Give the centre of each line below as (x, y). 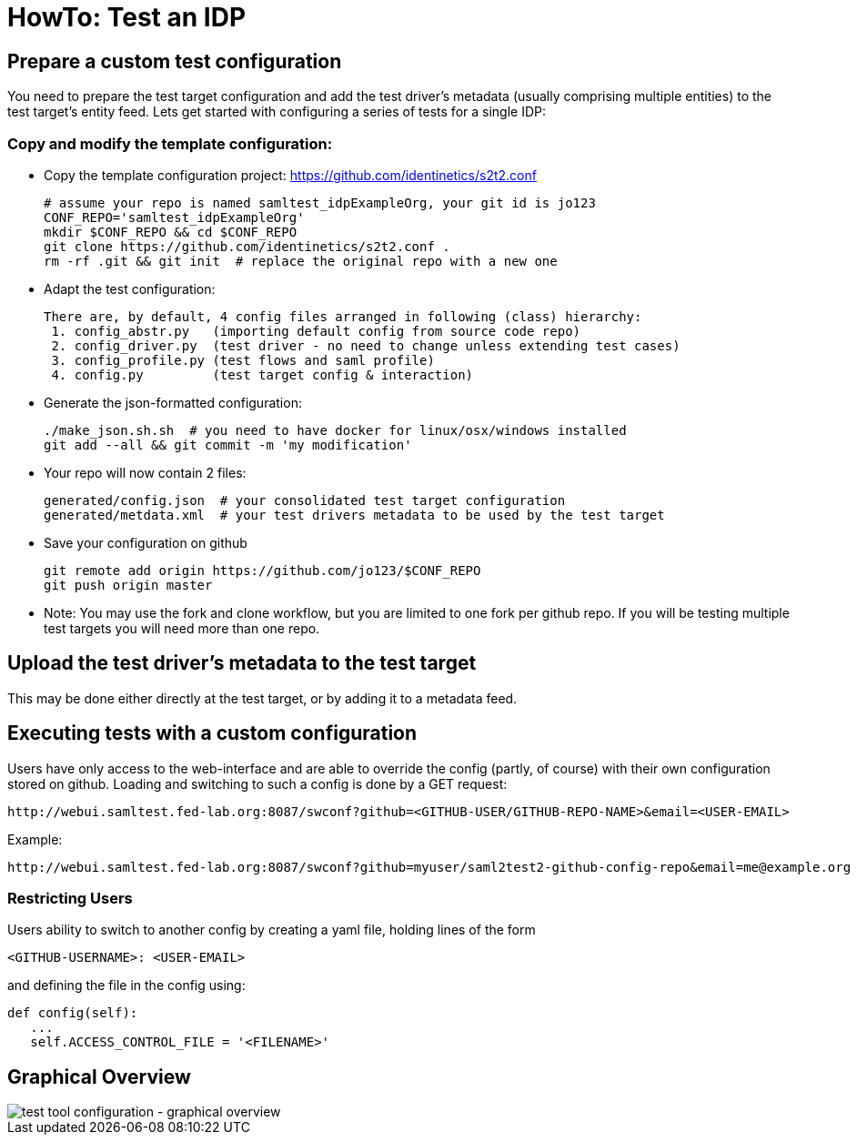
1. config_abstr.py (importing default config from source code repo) (316, 331)
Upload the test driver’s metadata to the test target (242, 663)
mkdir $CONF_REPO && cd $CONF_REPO (171, 232)
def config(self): (73, 1013)
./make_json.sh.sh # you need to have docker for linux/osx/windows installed (335, 430)
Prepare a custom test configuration (175, 61)
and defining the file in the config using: (126, 985)
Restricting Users (70, 898)
